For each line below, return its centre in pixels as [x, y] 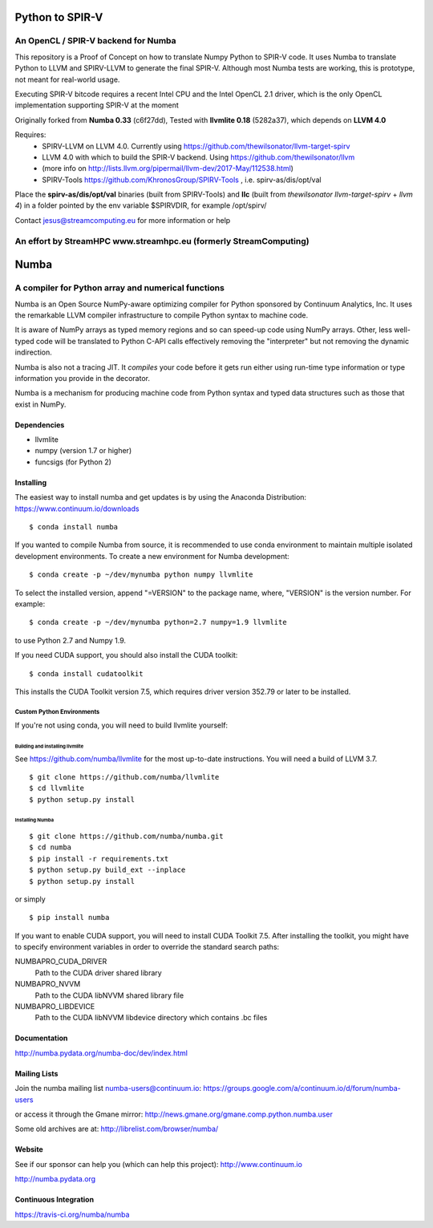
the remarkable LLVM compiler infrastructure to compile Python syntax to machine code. [162, 315]
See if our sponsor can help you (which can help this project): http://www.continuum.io [158, 1164]
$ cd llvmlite [57, 788]
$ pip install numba [69, 918]
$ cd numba [51, 847]
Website [29, 1149]
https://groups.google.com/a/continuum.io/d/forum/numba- [302, 1088]
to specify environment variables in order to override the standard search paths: [147, 947]
